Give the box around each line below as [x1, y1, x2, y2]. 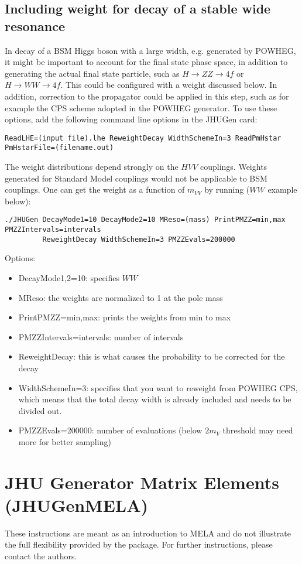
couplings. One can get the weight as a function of [5, 183, 185, 196]
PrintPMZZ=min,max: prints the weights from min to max [18, 311, 231, 323]
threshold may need [222, 424, 293, 436]
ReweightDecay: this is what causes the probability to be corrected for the [18, 350, 285, 363]
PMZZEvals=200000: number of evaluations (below [18, 424, 203, 436]
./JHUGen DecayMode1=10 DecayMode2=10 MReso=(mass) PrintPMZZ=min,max [5, 216, 286, 224]
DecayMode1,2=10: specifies [18, 272, 120, 283]
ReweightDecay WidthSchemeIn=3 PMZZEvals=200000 [42, 235, 235, 244]
